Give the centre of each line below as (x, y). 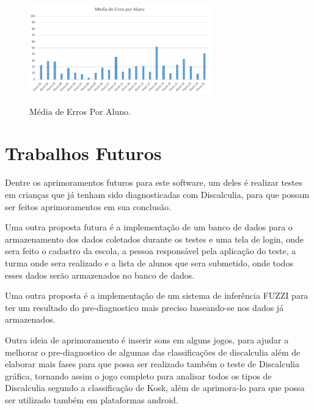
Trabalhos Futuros (83, 153)
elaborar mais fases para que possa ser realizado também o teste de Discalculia (152, 364)
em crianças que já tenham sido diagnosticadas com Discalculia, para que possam (157, 194)
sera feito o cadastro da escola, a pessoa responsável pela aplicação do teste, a (151, 251)
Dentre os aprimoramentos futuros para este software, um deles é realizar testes (154, 182)
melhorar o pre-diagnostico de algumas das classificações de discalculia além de (153, 352)
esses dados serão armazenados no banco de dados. (100, 275)
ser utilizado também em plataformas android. (92, 399)
